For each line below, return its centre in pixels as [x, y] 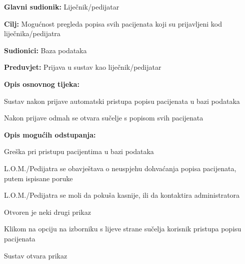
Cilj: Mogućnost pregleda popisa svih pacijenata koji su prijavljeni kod [113, 23]
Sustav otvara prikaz [36, 255]
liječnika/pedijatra [32, 33]
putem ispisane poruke [38, 178]
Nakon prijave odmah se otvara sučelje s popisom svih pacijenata [104, 118]
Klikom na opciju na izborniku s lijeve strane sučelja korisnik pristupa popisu [123, 229]
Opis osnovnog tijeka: [42, 84]
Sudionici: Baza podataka [45, 50]
